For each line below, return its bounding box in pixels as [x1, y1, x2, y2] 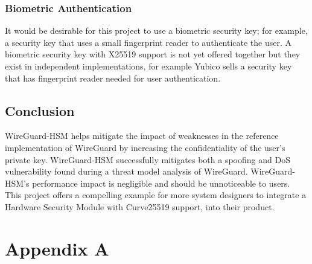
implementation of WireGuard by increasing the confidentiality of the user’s [5, 141, 285, 153]
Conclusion [5, 101, 75, 120]
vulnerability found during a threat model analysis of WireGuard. [5, 165, 248, 178]
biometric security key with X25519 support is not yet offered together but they [5, 48, 301, 60]
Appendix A [5, 236, 109, 260]
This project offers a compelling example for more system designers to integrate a [5, 188, 307, 201]
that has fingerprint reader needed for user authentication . [5, 71, 221, 84]
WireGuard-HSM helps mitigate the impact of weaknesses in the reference [5, 129, 279, 142]
